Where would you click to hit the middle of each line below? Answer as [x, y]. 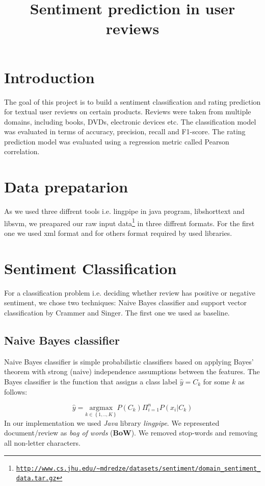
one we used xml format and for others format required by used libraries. [118, 233]
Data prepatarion [66, 187]
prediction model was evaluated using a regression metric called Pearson [117, 141]
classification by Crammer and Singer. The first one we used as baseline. [117, 312]
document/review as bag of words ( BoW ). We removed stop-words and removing [131, 433]
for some [216, 381]
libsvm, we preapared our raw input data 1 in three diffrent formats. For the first [129, 222]
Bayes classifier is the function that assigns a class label [91, 381]
